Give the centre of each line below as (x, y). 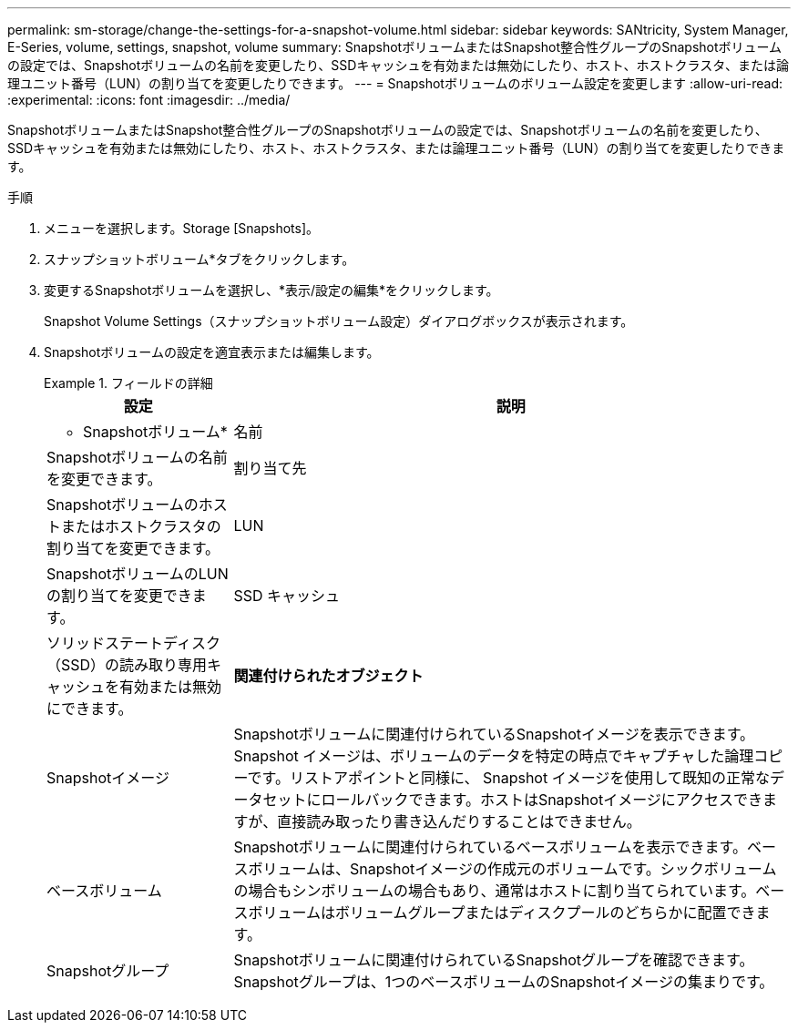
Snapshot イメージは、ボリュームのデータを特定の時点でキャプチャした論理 (494, 756)
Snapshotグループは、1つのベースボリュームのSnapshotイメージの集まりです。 (504, 982)
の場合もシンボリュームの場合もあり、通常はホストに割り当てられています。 (495, 891)
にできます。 (90, 709)
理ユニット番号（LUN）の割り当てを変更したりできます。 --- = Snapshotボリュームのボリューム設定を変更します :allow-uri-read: (395, 83)
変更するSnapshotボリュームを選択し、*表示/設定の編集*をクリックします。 (271, 290)
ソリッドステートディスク (133, 643)
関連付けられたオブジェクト (328, 676)
